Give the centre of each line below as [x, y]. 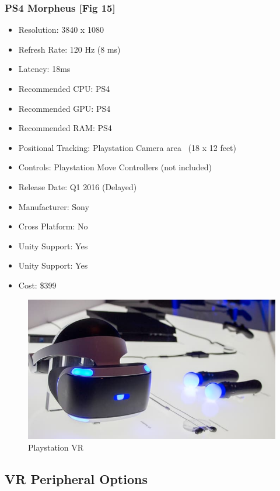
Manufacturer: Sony [54, 206]
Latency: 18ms [44, 69]
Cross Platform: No [53, 226]
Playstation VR [56, 447]
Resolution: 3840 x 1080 [61, 30]
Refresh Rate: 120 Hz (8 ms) [69, 49]
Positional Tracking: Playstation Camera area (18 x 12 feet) [127, 147]
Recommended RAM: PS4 [65, 128]
